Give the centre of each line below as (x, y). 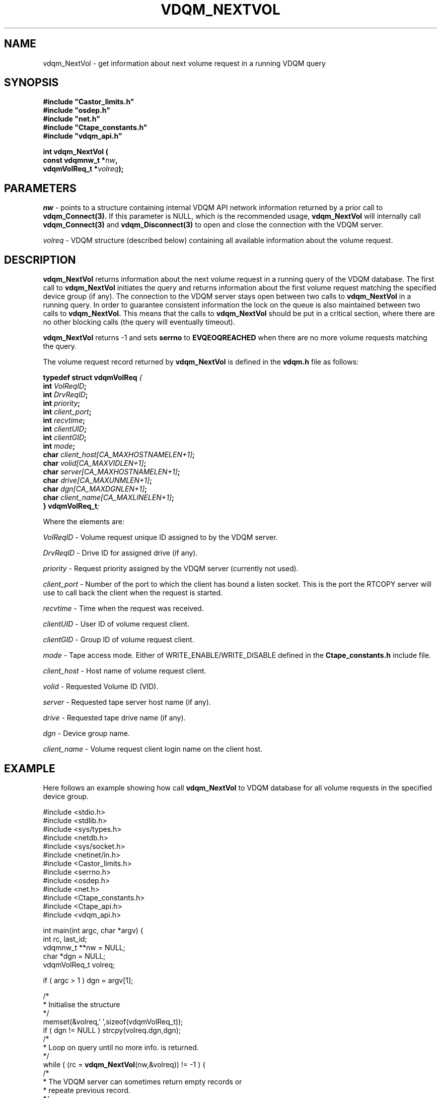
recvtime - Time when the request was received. (123, 608)
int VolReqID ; (65, 386)
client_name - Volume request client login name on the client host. (153, 749)
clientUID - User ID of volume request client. (116, 624)
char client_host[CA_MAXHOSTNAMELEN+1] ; (119, 455)
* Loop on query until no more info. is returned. (121, 1047)
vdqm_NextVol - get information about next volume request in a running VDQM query (184, 63)
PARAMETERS (40, 188)
